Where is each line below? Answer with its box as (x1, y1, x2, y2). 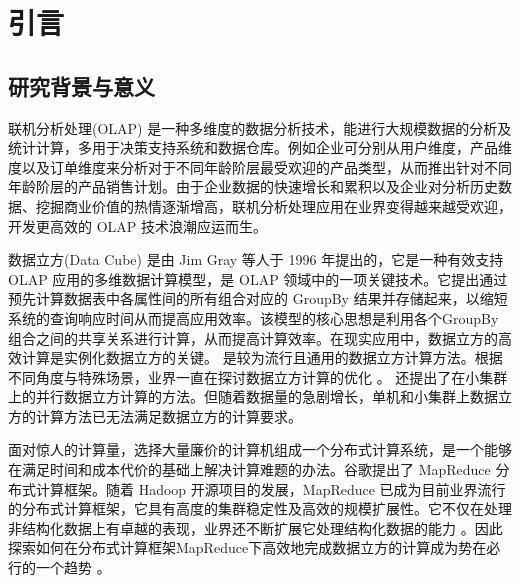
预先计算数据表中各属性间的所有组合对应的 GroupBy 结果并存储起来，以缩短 (8, 288, 508, 309)
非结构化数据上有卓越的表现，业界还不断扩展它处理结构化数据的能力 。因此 (8, 517, 503, 538)
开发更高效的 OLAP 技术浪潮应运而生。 (8, 215, 267, 236)
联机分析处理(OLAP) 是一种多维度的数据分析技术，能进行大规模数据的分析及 (8, 117, 512, 138)
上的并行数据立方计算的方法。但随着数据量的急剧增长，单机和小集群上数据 (8, 386, 498, 407)
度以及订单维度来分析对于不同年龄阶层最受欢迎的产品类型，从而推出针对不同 (8, 156, 512, 177)
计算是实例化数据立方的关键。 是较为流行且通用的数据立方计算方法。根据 (21, 347, 503, 368)
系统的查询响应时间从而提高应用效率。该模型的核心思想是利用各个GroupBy (8, 307, 499, 328)
